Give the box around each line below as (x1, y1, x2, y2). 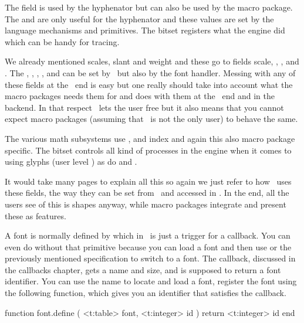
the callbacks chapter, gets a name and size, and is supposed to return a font (5, 263, 281, 276)
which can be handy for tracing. (5, 35, 120, 47)
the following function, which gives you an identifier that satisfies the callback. (5, 287, 286, 299)
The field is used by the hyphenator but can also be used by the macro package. (5, 1, 293, 13)
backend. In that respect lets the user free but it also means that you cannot (5, 101, 284, 113)
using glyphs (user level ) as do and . (5, 155, 137, 168)
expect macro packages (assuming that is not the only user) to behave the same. (5, 113, 298, 125)
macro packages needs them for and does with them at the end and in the (5, 90, 275, 102)
